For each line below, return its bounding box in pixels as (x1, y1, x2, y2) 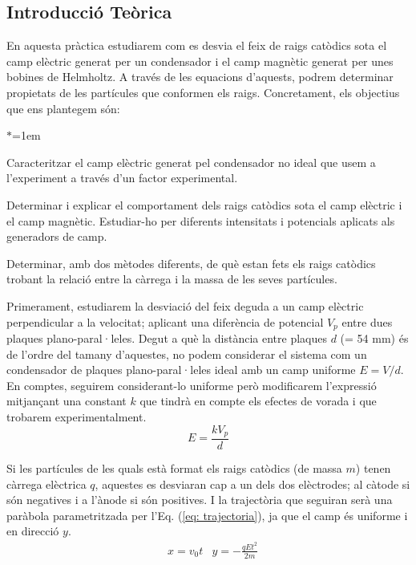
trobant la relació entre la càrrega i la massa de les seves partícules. (6, 270, 337, 287)
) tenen (355, 460, 391, 477)
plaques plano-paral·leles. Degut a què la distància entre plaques (6, 329, 327, 346)
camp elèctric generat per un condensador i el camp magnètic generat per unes (6, 52, 394, 69)
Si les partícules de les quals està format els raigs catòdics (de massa (6, 460, 342, 477)
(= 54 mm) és (340, 329, 409, 346)
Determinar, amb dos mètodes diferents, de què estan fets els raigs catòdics (6, 254, 376, 271)
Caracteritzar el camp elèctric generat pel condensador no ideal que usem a (6, 153, 376, 170)
